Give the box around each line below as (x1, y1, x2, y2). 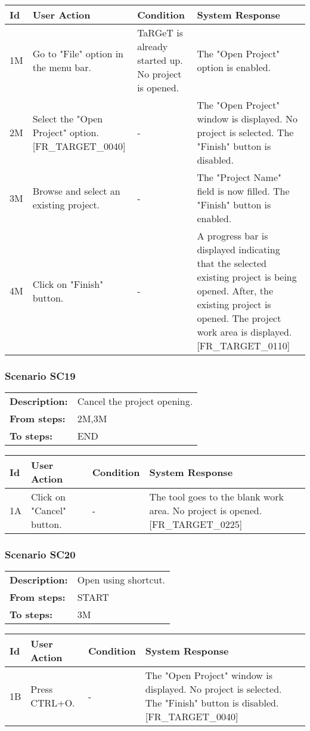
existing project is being (197, 270, 297, 284)
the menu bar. (32, 60, 91, 74)
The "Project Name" (197, 170, 281, 184)
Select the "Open (32, 112, 103, 125)
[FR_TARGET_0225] (149, 517, 243, 532)
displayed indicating (197, 242, 280, 256)
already (137, 39, 168, 53)
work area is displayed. (197, 325, 292, 339)
